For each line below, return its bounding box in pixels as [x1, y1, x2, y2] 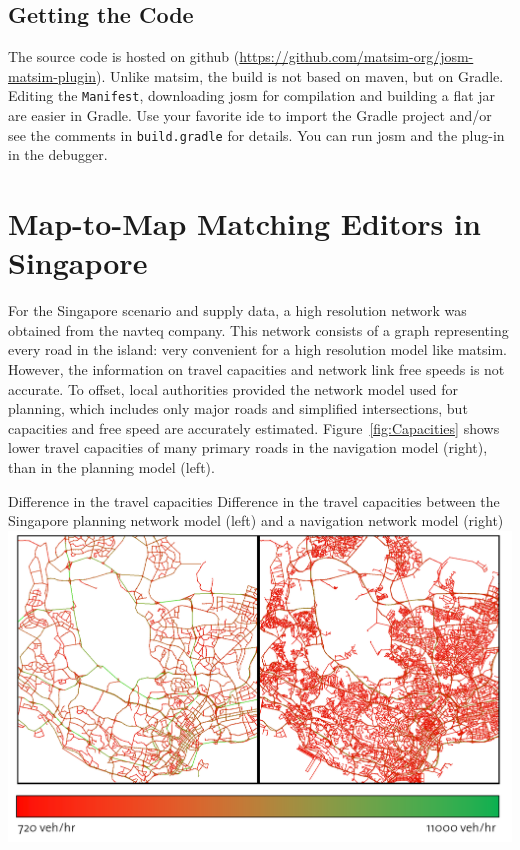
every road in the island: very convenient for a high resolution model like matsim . [8, 339, 508, 360]
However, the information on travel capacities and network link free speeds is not [8, 358, 505, 379]
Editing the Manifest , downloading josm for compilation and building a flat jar [8, 85, 496, 106]
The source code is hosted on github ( [8, 46, 240, 67]
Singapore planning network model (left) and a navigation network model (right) [8, 510, 504, 531]
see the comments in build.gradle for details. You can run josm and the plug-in [8, 124, 505, 145]
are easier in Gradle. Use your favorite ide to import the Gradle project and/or [8, 105, 492, 126]
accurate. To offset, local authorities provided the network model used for [8, 378, 458, 399]
